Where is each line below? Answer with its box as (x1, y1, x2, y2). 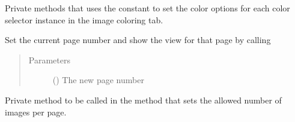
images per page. (5, 105, 67, 118)
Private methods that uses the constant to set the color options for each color (5, 2, 290, 14)
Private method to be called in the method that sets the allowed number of (5, 93, 282, 106)
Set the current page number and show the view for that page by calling (5, 33, 271, 46)
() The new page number (52, 74, 144, 86)
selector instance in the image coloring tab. (5, 13, 163, 26)
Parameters (28, 53, 70, 66)
